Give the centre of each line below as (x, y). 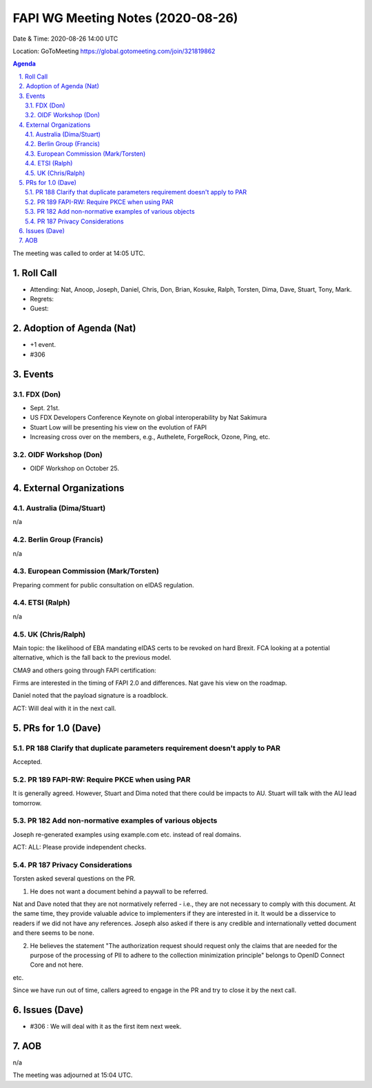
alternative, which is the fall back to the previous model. (92, 658)
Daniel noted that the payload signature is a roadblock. (90, 696)
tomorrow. (27, 803)
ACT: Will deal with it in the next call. (64, 708)
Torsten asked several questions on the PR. (74, 878)
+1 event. (43, 345)
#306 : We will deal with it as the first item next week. (106, 1027)
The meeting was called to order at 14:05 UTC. (79, 253)
